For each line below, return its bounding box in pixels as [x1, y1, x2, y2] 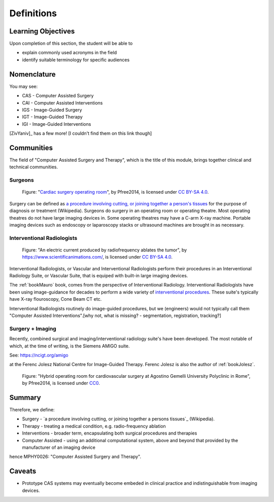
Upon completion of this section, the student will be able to [9, 41, 133, 47]
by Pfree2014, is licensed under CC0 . [22, 380, 100, 386]
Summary [9, 393, 41, 402]
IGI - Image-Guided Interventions [22, 121, 91, 127]
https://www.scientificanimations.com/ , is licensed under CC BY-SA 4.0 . [22, 254, 173, 260]
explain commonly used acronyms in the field [22, 50, 117, 56]
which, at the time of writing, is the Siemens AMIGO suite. [9, 343, 130, 349]
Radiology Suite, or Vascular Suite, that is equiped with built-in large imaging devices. [9, 273, 188, 279]
